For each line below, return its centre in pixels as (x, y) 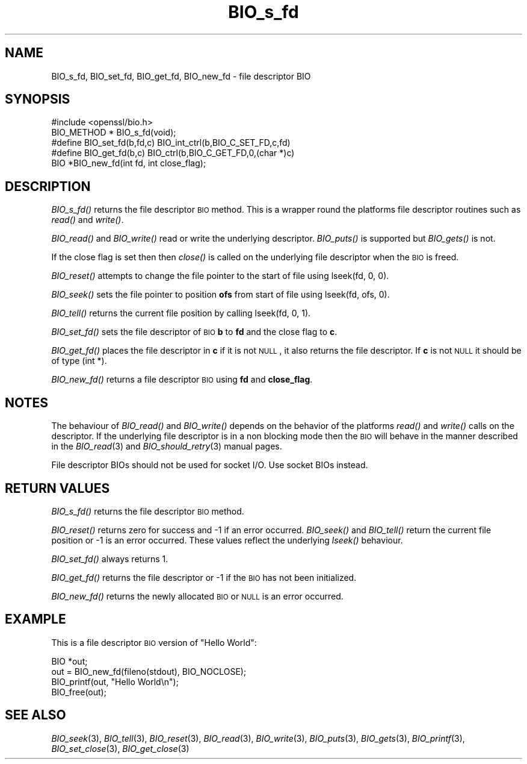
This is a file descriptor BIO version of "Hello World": (154, 642)
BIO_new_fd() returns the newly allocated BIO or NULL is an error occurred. (197, 596)
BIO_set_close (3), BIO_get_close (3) (120, 748)
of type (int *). (79, 361)
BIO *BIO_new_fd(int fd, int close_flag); (129, 163)
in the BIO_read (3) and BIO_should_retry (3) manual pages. (167, 446)
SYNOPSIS (38, 99)
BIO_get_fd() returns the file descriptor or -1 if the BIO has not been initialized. (204, 577)
